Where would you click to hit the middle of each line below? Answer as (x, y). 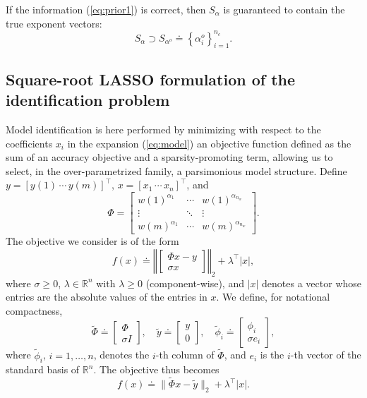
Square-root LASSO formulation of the (151, 79)
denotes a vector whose (312, 283)
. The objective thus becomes (156, 369)
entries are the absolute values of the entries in (107, 297)
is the (272, 355)
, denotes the (121, 355)
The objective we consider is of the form (92, 241)
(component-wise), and (195, 283)
